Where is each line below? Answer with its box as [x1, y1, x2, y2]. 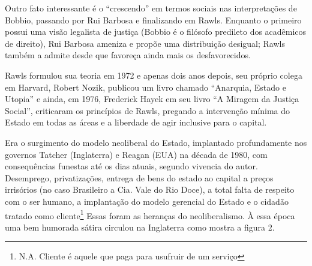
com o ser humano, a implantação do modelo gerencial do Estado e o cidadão [5, 195, 289, 207]
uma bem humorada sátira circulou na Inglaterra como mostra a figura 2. [5, 220, 275, 233]
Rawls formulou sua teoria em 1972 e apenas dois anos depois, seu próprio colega [5, 68, 302, 81]
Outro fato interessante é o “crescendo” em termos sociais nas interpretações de [5, 2, 297, 14]
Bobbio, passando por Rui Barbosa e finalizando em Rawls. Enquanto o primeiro [5, 13, 302, 26]
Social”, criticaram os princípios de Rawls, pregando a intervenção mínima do [5, 104, 290, 116]
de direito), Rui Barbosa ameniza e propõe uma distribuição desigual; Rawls [5, 37, 285, 49]
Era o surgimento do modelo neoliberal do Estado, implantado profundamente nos [5, 136, 307, 148]
